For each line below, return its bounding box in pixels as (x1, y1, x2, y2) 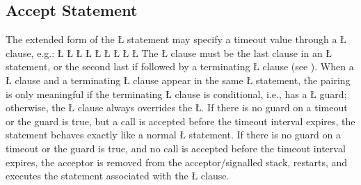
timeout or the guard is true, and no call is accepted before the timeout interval (6, 140, 346, 155)
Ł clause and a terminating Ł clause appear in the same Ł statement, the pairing (6, 72, 351, 87)
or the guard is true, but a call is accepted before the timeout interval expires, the (6, 113, 355, 128)
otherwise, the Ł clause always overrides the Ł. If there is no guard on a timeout (6, 100, 348, 115)
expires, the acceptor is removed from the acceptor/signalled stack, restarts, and (6, 154, 348, 169)
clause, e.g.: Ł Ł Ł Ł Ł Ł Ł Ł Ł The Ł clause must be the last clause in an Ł (6, 45, 332, 60)
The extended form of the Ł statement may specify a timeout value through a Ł (6, 32, 346, 47)
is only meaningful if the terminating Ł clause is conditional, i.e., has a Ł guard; (6, 86, 347, 101)
